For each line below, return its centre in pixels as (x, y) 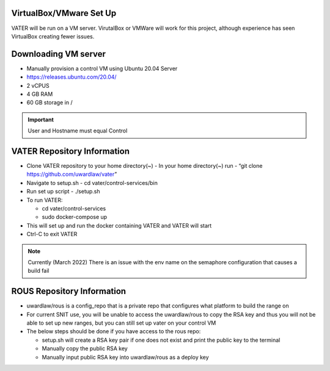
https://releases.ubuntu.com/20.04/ (71, 77)
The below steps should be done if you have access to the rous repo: (114, 331)
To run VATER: (45, 200)
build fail (38, 271)
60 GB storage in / (50, 103)
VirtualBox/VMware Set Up (64, 13)
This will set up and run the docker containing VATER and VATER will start (119, 225)
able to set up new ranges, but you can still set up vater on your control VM (121, 323)
